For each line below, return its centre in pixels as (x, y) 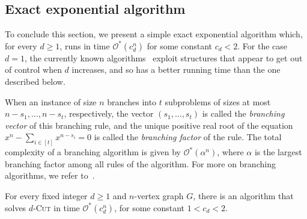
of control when (33, 69)
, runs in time (85, 45)
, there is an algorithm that (243, 196)
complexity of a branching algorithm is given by (93, 152)
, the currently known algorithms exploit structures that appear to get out (163, 57)
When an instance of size (51, 101)
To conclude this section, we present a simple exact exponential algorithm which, (154, 34)
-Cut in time (56, 207)
